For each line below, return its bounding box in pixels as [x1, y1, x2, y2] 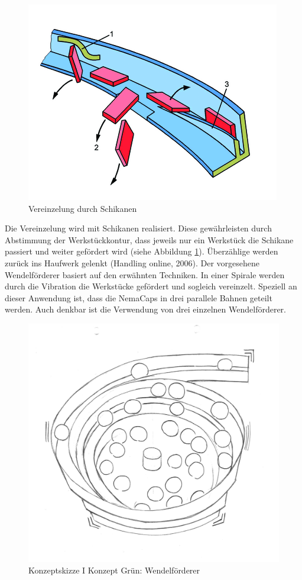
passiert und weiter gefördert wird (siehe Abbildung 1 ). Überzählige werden [5, 245, 278, 257]
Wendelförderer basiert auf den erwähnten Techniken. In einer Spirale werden [5, 268, 285, 281]
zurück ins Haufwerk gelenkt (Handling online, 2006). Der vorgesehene [5, 256, 260, 269]
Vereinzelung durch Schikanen [28, 202, 137, 214]
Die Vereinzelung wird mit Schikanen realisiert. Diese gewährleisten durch [5, 222, 272, 234]
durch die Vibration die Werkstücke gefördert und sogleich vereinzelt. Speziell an [5, 280, 297, 292]
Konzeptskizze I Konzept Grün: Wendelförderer [28, 564, 200, 576]
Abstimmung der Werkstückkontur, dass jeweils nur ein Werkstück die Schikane [5, 233, 294, 246]
